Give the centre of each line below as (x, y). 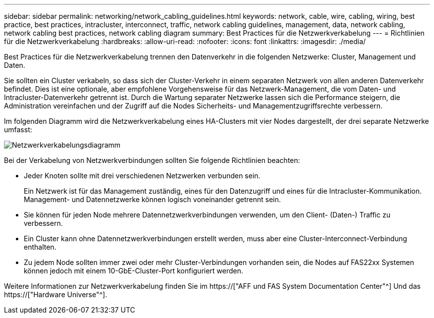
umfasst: (18, 130)
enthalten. (40, 247)
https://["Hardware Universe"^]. (56, 294)
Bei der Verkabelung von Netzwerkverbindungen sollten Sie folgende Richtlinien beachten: (152, 160)
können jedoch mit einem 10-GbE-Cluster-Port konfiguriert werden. (134, 271)
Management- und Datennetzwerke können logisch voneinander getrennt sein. (152, 199)
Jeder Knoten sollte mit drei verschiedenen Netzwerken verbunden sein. (142, 176)
